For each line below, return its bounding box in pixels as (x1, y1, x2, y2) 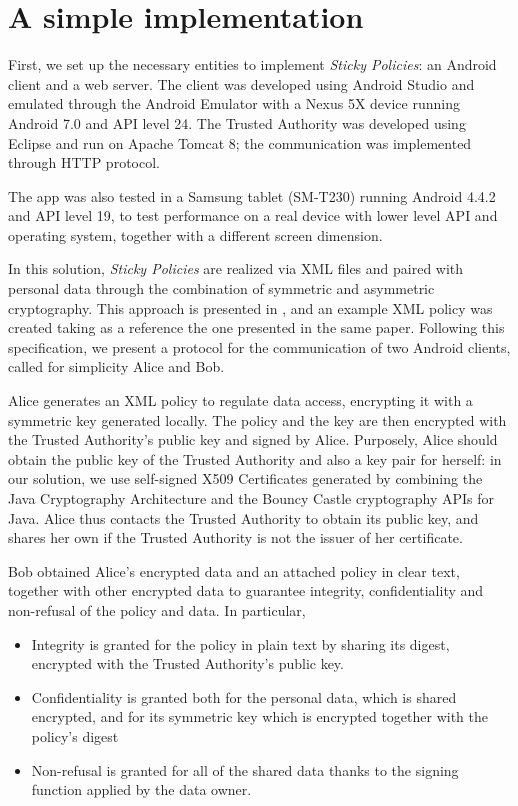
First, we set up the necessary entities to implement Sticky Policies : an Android (8, 54, 497, 75)
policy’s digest (31, 725, 119, 746)
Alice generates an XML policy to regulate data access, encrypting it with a (8, 390, 473, 411)
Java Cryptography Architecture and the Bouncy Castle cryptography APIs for (8, 488, 494, 508)
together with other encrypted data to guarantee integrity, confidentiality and (8, 580, 484, 601)
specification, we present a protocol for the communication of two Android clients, (8, 336, 511, 357)
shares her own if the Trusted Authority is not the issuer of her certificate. (8, 527, 463, 548)
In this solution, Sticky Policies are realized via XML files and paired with (8, 258, 464, 279)
